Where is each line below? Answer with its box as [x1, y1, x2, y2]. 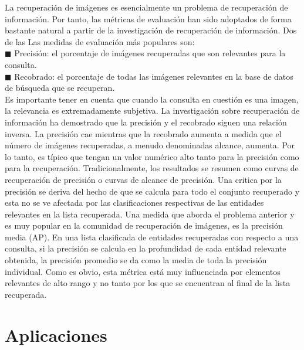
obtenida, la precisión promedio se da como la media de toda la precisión [5, 254, 267, 266]
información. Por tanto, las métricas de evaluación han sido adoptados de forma [5, 12, 292, 25]
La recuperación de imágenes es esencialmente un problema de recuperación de [5, 1, 288, 13]
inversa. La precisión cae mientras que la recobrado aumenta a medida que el [5, 127, 282, 140]
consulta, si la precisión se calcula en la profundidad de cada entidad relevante [5, 242, 286, 254]
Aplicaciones [5, 322, 107, 346]
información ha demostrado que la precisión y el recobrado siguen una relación [5, 115, 287, 128]
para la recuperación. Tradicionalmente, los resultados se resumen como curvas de [5, 162, 299, 174]
